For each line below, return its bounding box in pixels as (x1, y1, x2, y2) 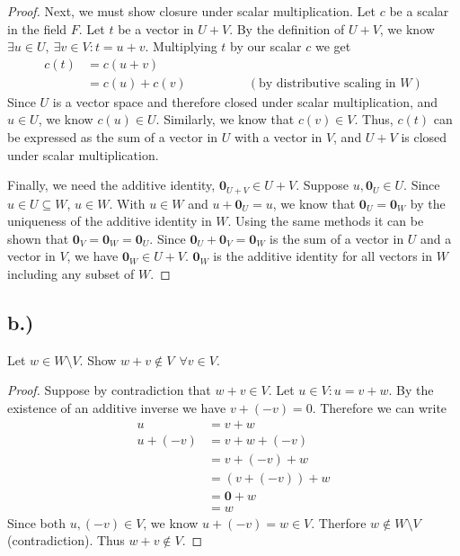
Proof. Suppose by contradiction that (7, 381, 211, 399)
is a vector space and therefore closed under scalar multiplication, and (52, 92, 438, 111)
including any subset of (7, 265, 135, 283)
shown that (7, 229, 69, 247)
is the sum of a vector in (270, 229, 404, 247)
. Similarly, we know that (155, 110, 295, 129)
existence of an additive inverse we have (7, 399, 226, 417)
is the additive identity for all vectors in (213, 247, 433, 265)
